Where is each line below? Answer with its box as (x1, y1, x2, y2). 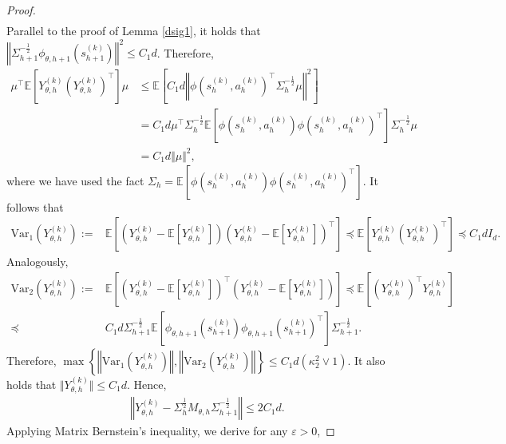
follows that (6, 198, 64, 215)
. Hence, (126, 375, 167, 392)
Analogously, (6, 253, 69, 270)
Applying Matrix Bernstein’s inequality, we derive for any (6, 422, 288, 439)
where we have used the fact (6, 172, 144, 188)
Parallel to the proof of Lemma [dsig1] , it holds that (6, 22, 261, 39)
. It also (347, 352, 385, 369)
